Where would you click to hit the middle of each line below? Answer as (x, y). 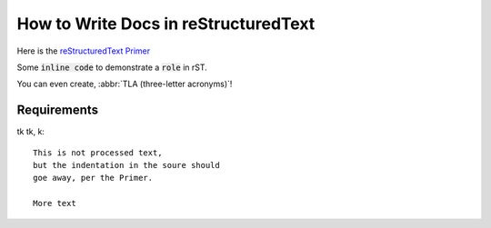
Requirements (58, 110)
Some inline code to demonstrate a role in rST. (112, 67)
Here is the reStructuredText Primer (83, 51)
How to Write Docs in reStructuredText (166, 24)
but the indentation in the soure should (126, 165)
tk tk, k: (31, 132)
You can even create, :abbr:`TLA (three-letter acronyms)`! (125, 84)
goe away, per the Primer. (93, 178)
